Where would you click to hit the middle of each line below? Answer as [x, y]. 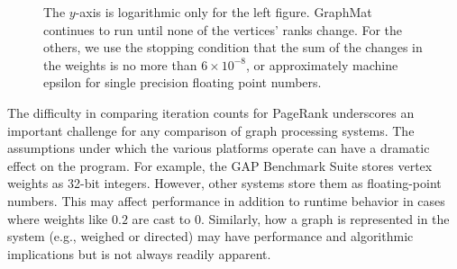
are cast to [161, 218]
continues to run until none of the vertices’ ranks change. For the [223, 29]
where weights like [58, 218]
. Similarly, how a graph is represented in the [325, 218]
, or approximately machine [322, 64]
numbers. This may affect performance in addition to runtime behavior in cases [226, 200]
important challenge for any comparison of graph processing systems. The [211, 130]
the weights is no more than [120, 64]
